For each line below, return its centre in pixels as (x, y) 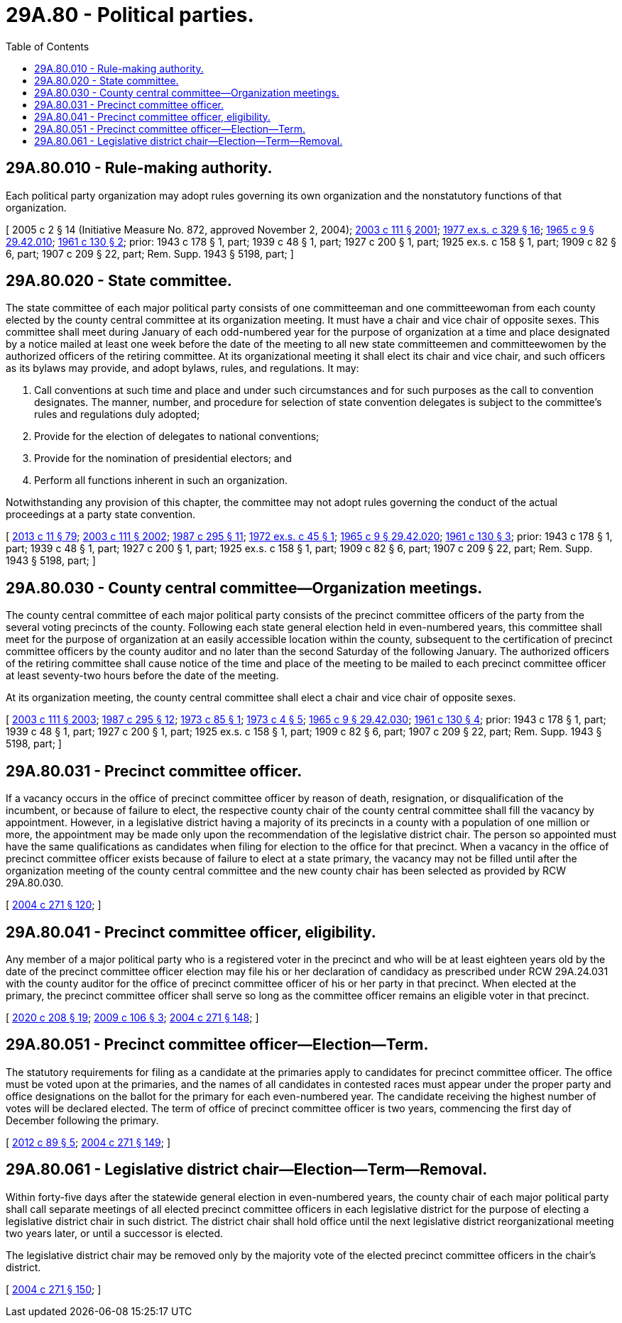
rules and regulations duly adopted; (117, 415)
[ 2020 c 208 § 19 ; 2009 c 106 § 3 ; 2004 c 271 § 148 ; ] (132, 1017)
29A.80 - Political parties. (130, 15)
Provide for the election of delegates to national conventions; (177, 437)
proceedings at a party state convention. (100, 515)
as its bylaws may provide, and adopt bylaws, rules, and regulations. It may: (182, 368)
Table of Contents (48, 46)
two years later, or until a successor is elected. (114, 1233)
